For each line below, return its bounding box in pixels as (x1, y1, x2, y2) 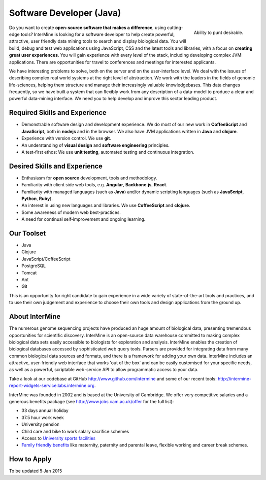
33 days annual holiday (21, 408, 69, 413)
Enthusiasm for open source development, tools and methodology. (21, 175, 157, 181)
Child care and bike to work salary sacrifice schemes (21, 428, 129, 434)
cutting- (166, 25, 183, 31)
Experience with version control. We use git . (21, 136, 111, 141)
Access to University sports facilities (21, 435, 96, 441)
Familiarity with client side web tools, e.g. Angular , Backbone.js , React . (21, 182, 167, 188)
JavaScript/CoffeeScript (21, 256, 71, 262)
